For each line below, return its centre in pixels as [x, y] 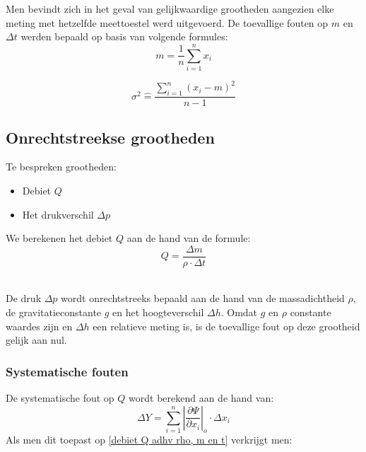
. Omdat [239, 312]
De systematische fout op [60, 398]
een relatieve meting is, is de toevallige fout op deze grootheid [226, 326]
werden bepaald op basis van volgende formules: [124, 36]
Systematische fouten [67, 371]
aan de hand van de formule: [189, 238]
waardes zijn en [39, 326]
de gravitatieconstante [54, 312]
